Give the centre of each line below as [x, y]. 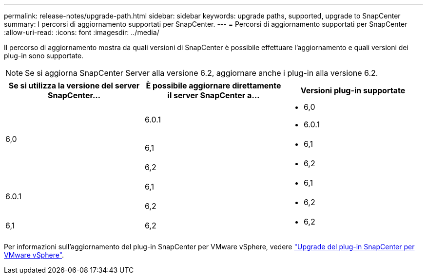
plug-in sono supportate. [44, 56]
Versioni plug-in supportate [353, 90]
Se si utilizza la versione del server [74, 86]
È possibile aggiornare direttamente [213, 86]
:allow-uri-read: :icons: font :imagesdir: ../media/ [82, 32]
